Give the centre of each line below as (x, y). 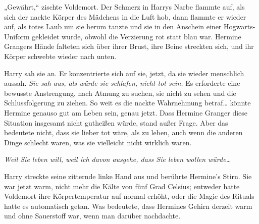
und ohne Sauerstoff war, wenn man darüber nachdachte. (92, 216)
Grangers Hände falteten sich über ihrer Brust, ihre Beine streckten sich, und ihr (129, 46)
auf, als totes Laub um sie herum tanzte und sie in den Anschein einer (113, 26)
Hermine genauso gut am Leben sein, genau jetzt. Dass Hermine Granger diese (126, 112)
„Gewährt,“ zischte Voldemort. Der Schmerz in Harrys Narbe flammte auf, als (124, 7)
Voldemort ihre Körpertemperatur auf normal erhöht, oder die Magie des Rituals (129, 196)
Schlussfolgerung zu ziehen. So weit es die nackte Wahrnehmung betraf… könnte (127, 103)
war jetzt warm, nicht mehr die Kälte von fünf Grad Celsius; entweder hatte (122, 186)
